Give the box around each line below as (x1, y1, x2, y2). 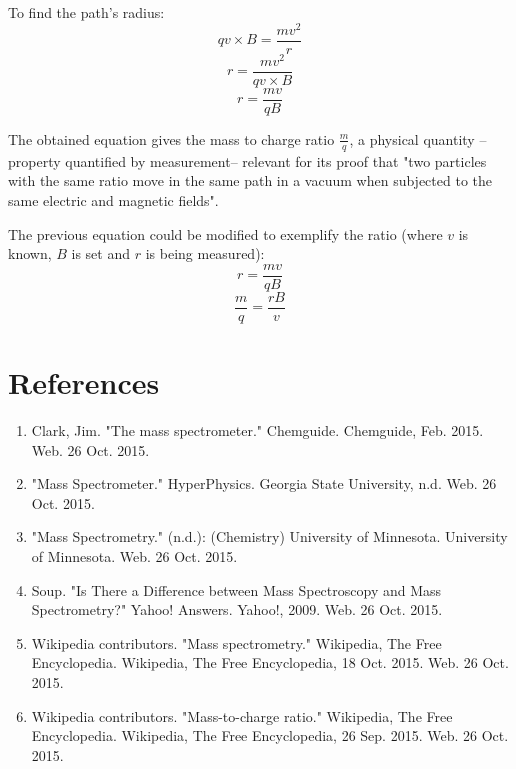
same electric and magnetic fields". (8, 189, 219, 210)
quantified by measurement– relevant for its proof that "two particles (65, 150, 487, 171)
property (8, 150, 61, 171)
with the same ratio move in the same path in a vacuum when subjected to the (8, 170, 492, 191)
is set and (71, 243, 131, 264)
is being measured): (145, 243, 265, 264)
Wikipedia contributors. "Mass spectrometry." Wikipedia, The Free (31, 632, 442, 653)
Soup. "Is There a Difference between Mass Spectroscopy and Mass (31, 579, 442, 600)
